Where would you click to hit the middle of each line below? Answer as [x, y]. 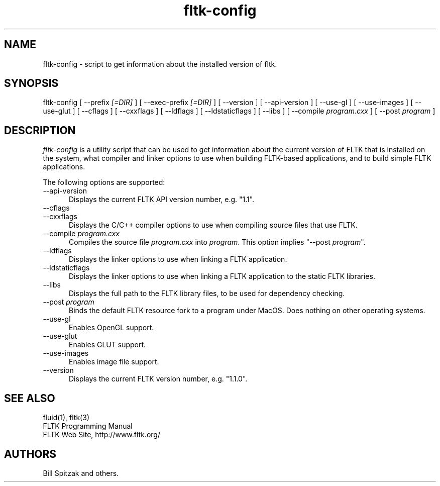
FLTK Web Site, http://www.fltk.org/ [101, 435]
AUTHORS [30, 454]
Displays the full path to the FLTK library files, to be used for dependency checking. [207, 294]
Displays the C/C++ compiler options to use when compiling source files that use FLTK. [213, 225]
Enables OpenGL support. [112, 328]
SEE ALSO [30, 398]
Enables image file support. [114, 362]
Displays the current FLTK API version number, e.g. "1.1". [162, 200]
